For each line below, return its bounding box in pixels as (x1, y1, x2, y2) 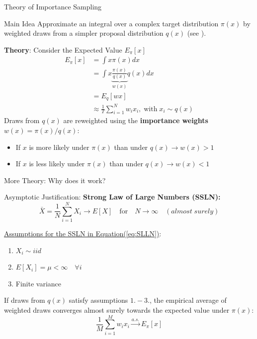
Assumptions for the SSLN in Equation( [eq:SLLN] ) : (4, 228, 162, 238)
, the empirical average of (149, 295, 227, 305)
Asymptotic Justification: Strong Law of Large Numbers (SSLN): (4, 192, 221, 202)
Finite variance (15, 278, 62, 288)
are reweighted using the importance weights (63, 115, 208, 126)
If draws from (4, 295, 45, 305)
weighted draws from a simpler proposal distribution (4, 28, 164, 38)
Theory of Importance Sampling (4, 1, 102, 11)
